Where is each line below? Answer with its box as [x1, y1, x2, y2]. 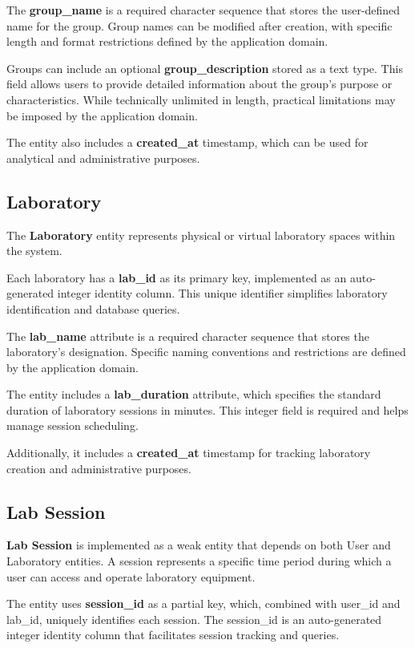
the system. [6, 242, 62, 259]
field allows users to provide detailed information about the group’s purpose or [6, 75, 393, 92]
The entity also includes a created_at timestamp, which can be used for [6, 134, 369, 151]
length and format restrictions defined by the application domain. [6, 33, 328, 50]
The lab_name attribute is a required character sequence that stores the [6, 327, 369, 344]
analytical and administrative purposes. [6, 149, 200, 166]
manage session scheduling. [6, 417, 139, 434]
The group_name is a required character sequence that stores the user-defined [6, 2, 401, 18]
